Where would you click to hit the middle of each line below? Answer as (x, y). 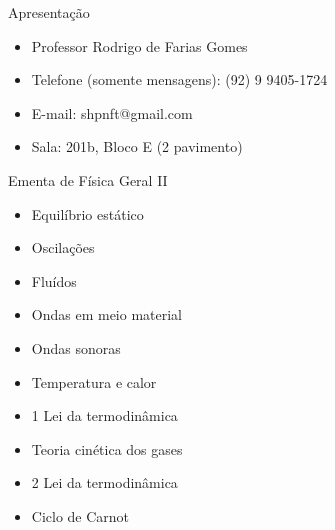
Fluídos (54, 280)
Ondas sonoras (76, 347)
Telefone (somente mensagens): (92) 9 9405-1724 (179, 79)
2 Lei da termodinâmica (104, 482)
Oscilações (63, 247)
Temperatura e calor (94, 381)
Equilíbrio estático (87, 213)
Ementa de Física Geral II (88, 179)
